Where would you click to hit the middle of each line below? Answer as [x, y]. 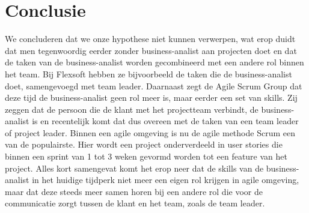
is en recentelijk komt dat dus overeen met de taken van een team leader [165, 121]
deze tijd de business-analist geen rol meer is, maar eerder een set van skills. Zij [151, 97]
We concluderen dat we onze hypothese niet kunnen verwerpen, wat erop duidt [150, 39]
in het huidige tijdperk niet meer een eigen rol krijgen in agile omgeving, [166, 180]
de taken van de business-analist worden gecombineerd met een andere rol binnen [154, 62]
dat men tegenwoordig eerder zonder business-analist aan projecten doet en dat [151, 50]
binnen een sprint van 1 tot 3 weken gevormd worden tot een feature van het [146, 156]
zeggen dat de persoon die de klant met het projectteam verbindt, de [132, 109]
